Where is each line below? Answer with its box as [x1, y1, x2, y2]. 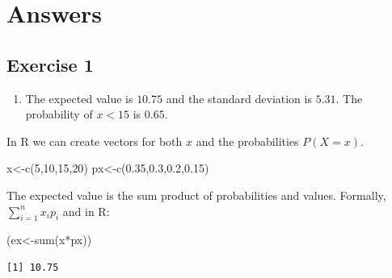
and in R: [62, 202, 110, 219]
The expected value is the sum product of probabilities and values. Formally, [6, 186, 386, 203]
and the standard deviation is [166, 89, 312, 106]
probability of [25, 106, 93, 122]
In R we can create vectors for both [6, 132, 183, 149]
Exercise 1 [6, 52, 94, 77]
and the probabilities [196, 132, 299, 149]
